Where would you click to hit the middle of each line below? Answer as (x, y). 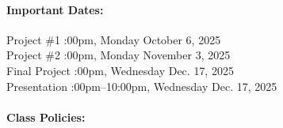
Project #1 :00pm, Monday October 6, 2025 (114, 39)
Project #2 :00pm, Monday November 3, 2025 (119, 55)
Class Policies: (46, 117)
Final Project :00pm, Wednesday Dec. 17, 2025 (120, 70)
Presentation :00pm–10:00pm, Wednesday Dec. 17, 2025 (142, 86)
